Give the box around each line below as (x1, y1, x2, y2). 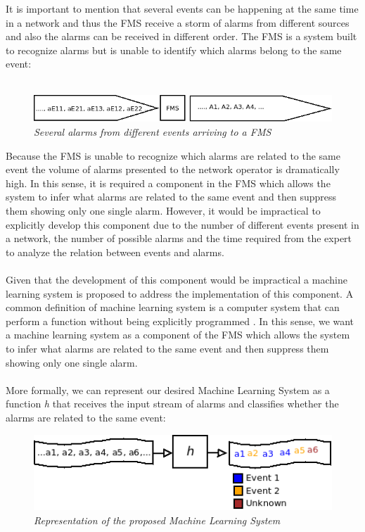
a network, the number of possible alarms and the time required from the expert (6, 231, 352, 246)
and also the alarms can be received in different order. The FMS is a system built (6, 29, 357, 44)
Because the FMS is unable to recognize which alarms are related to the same (6, 148, 340, 163)
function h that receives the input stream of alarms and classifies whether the (6, 396, 339, 411)
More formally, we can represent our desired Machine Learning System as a (6, 382, 330, 397)
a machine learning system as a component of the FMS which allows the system (6, 327, 350, 342)
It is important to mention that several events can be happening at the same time (6, 1, 359, 15)
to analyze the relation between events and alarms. (6, 244, 224, 259)
